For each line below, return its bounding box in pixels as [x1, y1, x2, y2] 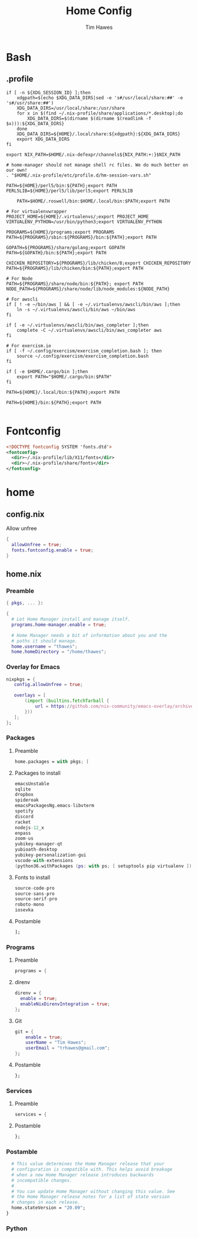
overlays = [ [14, 693, 46, 698]
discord [14, 814, 34, 819]
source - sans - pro [14, 890, 55, 897]
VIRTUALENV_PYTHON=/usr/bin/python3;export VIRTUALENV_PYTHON [6, 218, 162, 225]
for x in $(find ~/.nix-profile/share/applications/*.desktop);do [16, 110, 183, 116]
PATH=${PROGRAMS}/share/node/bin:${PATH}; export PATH [6, 280, 144, 287]
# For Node [6, 276, 33, 282]
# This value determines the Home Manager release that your [11, 1161, 165, 1167]
